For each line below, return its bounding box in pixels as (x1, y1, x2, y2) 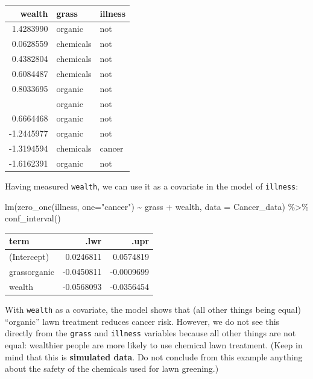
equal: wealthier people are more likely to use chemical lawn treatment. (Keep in (5, 338, 303, 351)
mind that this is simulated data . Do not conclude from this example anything (5, 350, 303, 363)
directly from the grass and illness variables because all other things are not (5, 327, 296, 339)
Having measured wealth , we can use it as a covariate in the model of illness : (5, 180, 299, 193)
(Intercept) (9, 250, 49, 263)
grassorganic (9, 265, 54, 278)
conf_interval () (5, 212, 61, 224)
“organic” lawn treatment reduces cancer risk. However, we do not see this (5, 315, 280, 327)
